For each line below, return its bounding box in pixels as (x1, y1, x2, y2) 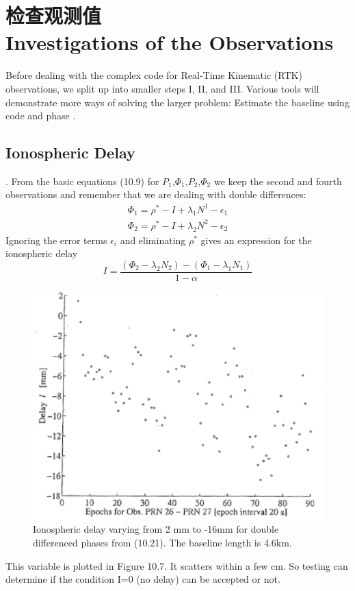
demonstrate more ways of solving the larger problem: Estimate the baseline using (5, 95, 350, 109)
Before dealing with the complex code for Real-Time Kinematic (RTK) (5, 68, 302, 82)
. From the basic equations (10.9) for (5, 173, 159, 188)
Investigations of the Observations (5, 28, 334, 56)
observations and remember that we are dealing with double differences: (5, 187, 306, 202)
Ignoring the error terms (5, 232, 107, 247)
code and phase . (5, 108, 76, 123)
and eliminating (120, 232, 186, 247)
